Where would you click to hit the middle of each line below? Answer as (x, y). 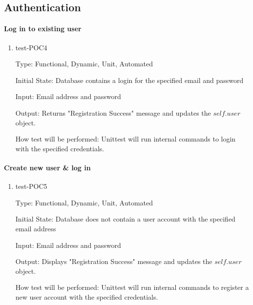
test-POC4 (31, 47)
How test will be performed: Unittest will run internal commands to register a (132, 287)
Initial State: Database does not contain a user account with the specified (125, 219)
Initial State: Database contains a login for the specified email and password (129, 80)
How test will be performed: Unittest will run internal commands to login (126, 139)
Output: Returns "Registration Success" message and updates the (113, 112)
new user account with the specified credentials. (87, 296)
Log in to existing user (43, 29)
